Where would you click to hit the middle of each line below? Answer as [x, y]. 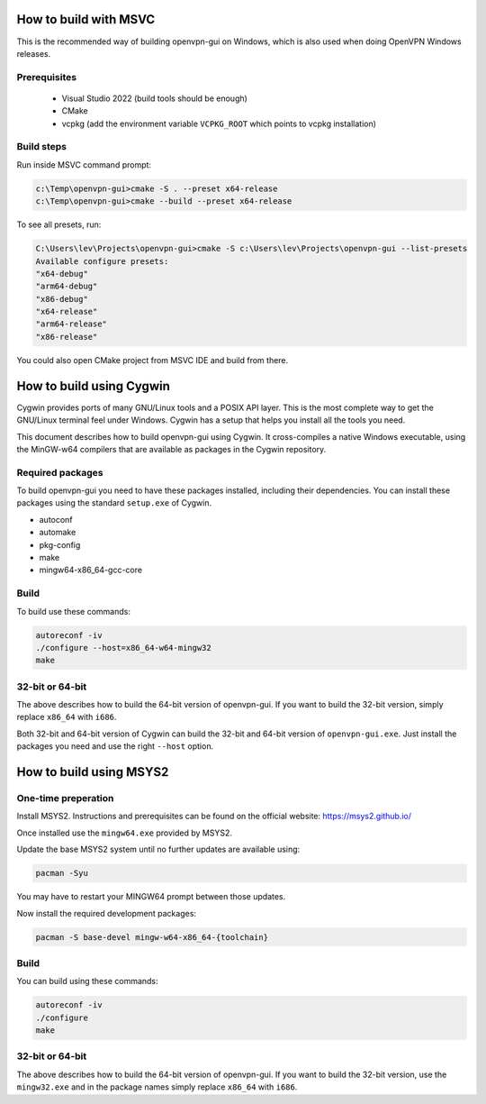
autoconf [56, 519]
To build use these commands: [73, 611]
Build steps [42, 147]
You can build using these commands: [87, 981]
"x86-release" [67, 337]
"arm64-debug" [67, 287]
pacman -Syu [62, 873]
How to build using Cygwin [93, 386]
